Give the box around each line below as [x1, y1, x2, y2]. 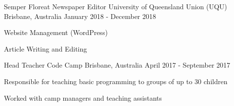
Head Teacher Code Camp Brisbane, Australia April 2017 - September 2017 [4, 60, 231, 70]
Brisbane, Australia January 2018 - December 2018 [4, 11, 156, 21]
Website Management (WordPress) [4, 27, 108, 37]
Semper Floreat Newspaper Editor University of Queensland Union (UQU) [4, 1, 227, 11]
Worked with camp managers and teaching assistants [4, 92, 162, 103]
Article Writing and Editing [4, 43, 87, 53]
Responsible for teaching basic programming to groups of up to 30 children [4, 76, 228, 86]
